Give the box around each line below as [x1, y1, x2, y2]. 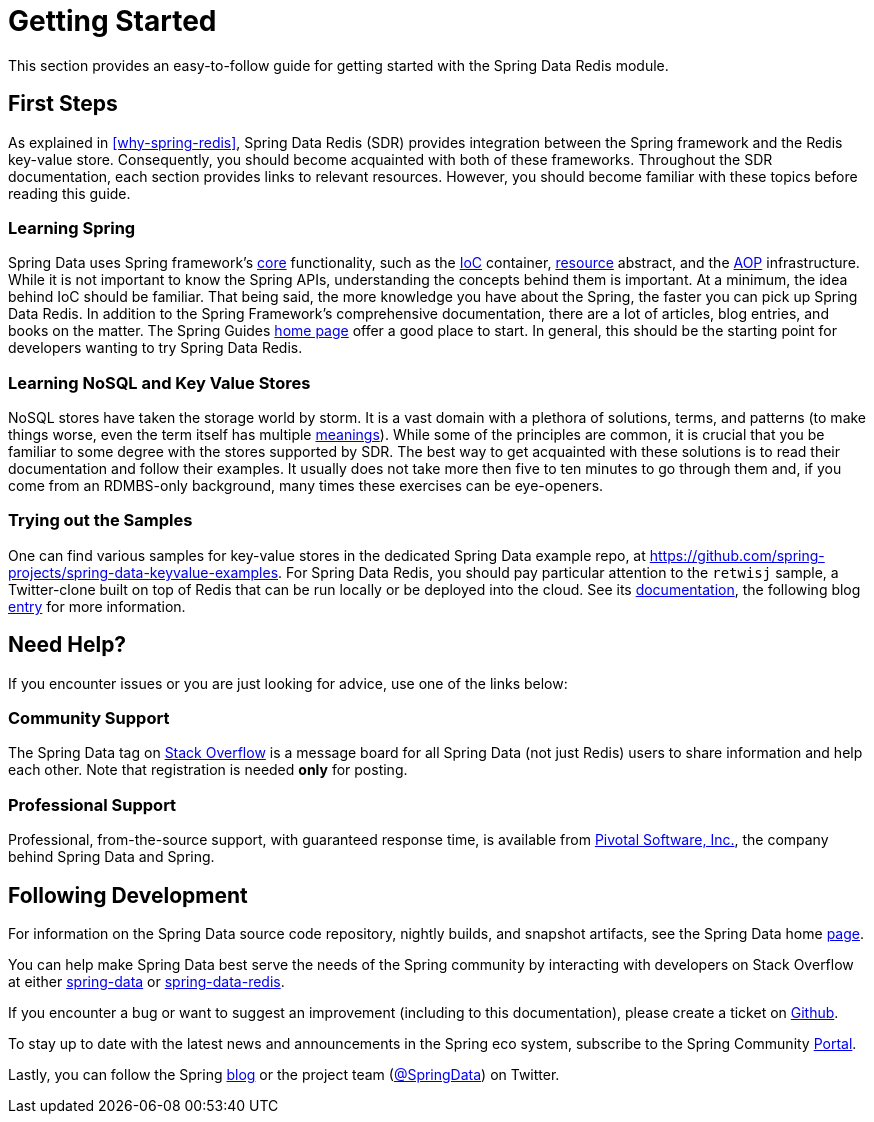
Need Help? [8, 632, 127, 658]
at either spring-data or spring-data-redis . [8, 973, 285, 991]
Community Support [8, 708, 170, 729]
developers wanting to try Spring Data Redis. [8, 339, 303, 357]
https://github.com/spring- [649, 546, 825, 564]
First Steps [8, 91, 118, 117]
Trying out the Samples [8, 510, 193, 531]
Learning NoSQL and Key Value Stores [8, 372, 311, 393]
